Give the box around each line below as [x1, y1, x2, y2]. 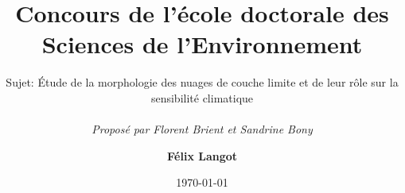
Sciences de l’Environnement [41, 28, 363, 60]
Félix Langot [166, 147, 238, 164]
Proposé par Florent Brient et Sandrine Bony [92, 121, 313, 137]
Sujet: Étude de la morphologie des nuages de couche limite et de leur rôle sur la [6, 74, 399, 91]
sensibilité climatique [150, 89, 254, 106]
